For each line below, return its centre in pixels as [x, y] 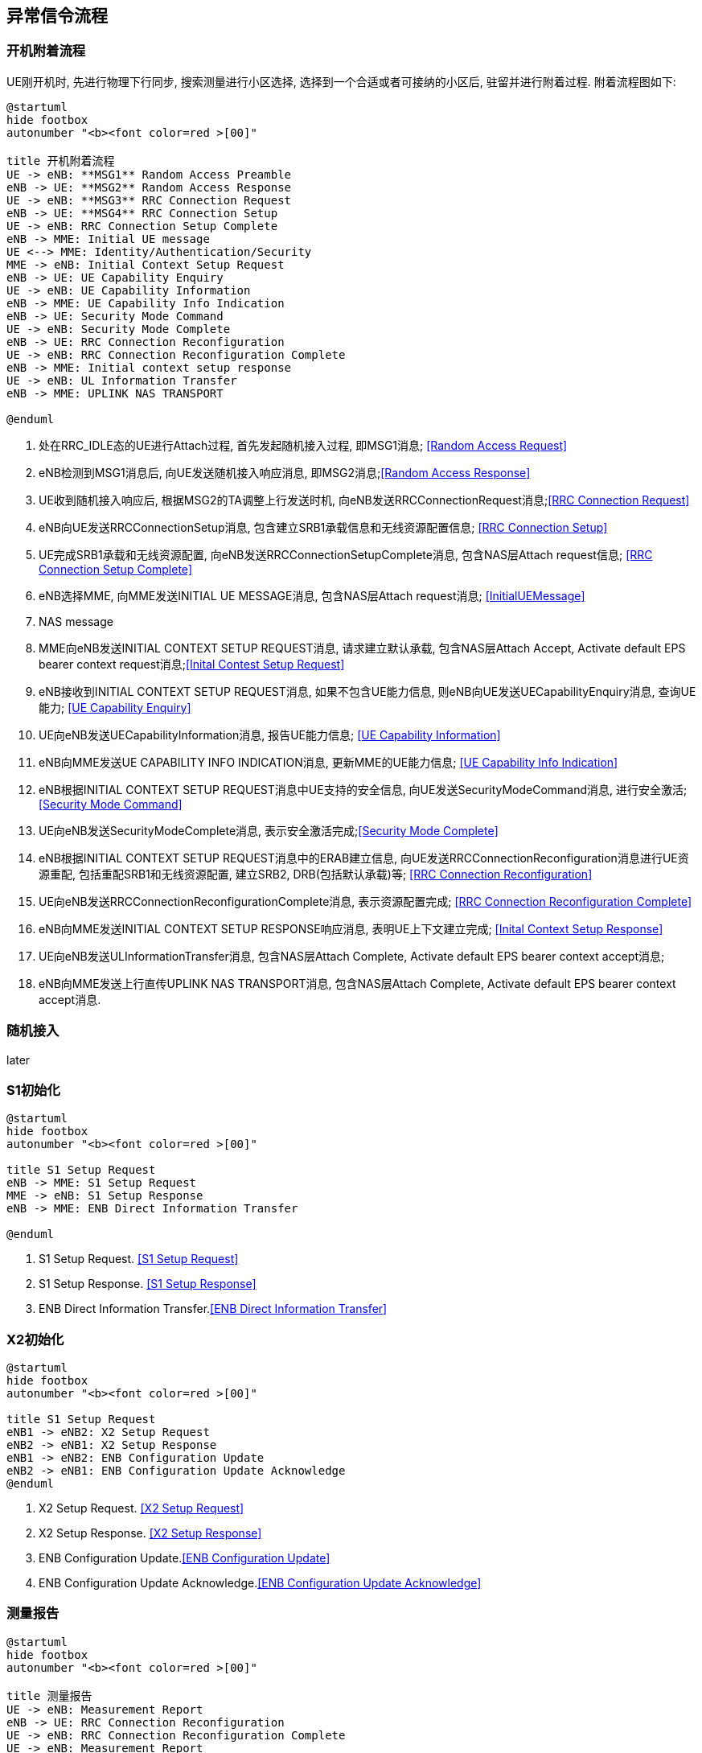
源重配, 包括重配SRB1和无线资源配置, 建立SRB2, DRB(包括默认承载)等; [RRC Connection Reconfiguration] [316, 874]
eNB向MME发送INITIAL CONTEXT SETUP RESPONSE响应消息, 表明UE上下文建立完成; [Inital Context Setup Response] [351, 928]
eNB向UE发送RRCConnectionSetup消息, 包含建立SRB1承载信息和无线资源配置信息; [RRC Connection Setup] [323, 527]
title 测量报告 [49, 1695]
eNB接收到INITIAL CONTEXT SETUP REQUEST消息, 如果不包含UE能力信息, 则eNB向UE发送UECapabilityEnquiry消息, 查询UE [367, 691]
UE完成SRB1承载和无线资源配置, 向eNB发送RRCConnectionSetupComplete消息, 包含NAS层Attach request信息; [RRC [346, 554]
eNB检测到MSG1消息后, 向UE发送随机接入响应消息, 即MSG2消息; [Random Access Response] [285, 472]
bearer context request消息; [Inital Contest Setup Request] [192, 664]
